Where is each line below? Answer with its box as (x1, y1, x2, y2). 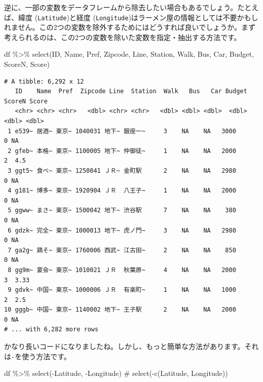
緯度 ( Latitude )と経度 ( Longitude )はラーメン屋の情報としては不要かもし (18, 12, 258, 22)
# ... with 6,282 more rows (4, 326, 99, 333)
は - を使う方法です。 (4, 351, 71, 361)
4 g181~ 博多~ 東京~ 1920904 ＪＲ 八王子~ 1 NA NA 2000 (8, 187, 236, 195)
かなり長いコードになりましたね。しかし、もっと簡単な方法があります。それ (4, 341, 259, 352)
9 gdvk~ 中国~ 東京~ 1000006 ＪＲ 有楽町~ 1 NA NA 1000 (8, 286, 236, 294)
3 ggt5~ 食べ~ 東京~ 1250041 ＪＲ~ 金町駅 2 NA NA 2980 (8, 167, 236, 174)
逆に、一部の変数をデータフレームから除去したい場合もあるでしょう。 (4, 2, 238, 12)
